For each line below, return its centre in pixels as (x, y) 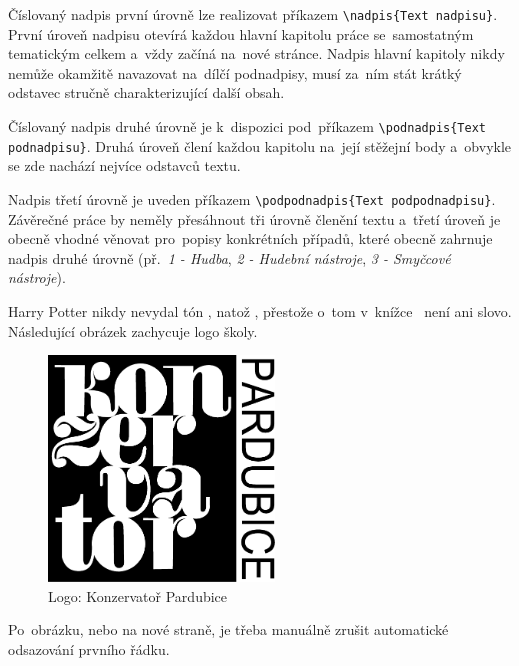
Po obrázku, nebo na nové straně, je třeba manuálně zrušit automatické (228, 629)
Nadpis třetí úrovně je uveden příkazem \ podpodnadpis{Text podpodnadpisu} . (252, 198)
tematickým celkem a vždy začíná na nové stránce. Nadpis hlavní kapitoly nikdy (256, 53)
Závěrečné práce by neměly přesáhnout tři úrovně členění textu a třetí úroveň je (254, 218)
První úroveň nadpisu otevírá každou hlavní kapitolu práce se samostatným (241, 33)
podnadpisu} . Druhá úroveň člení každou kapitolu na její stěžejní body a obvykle (260, 145)
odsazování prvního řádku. (89, 648)
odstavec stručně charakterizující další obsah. (146, 92)
